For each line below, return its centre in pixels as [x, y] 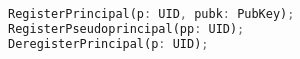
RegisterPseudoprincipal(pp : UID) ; [126, 28]
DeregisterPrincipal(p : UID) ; [108, 43]
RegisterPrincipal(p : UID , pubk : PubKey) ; [151, 14]
